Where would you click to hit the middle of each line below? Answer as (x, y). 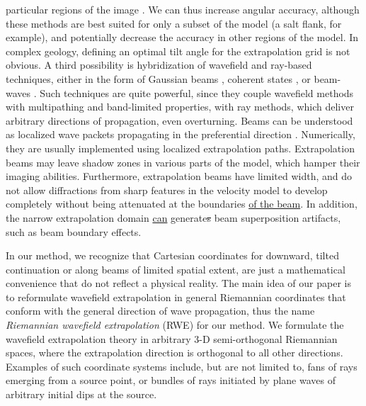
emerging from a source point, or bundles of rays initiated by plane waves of (171, 380)
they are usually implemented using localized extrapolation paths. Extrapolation (180, 148)
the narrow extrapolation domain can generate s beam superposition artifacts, (173, 217)
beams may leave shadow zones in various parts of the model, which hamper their (183, 162)
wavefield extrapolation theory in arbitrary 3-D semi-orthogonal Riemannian (172, 338)
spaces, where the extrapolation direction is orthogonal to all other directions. (175, 353)
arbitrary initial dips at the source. (81, 394)
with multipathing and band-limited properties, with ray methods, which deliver (180, 107)
